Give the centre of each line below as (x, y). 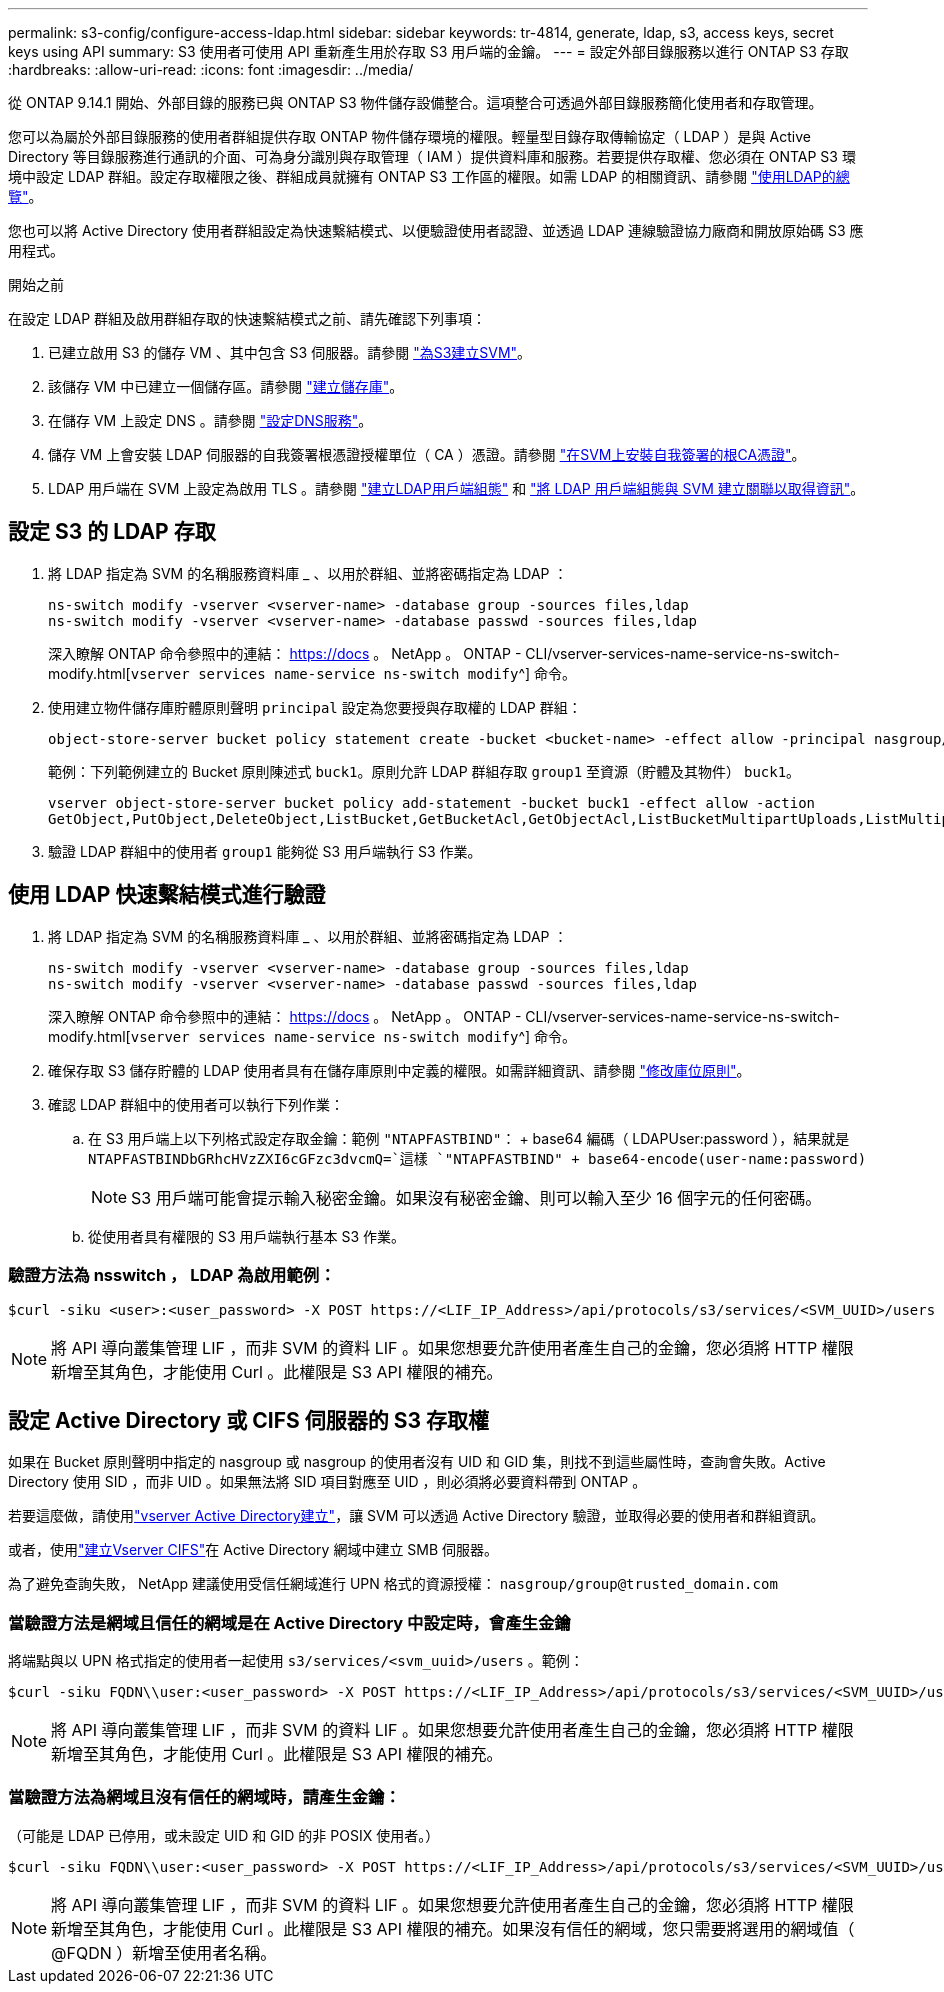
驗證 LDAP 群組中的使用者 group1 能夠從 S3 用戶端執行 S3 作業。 (265, 851)
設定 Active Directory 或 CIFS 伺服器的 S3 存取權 (248, 1420)
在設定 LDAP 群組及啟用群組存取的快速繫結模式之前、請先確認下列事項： (247, 318)
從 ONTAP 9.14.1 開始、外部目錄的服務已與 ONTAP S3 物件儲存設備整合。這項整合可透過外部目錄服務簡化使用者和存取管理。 (415, 102)
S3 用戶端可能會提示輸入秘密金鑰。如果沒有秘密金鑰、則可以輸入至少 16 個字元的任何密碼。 (476, 1197)
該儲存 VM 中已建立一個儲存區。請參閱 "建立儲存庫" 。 (226, 386)
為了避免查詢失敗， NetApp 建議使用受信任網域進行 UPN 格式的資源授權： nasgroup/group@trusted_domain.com (393, 1584)
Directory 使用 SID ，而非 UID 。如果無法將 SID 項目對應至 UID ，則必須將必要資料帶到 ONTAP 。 (327, 1482)
